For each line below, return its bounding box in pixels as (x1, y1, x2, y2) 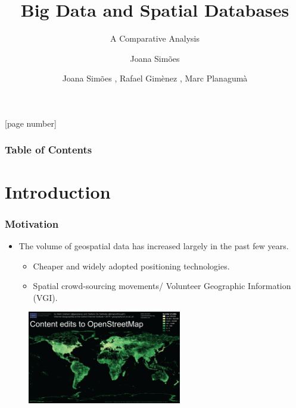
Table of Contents (5, 142, 92, 157)
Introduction (5, 179, 111, 203)
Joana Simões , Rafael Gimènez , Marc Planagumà (62, 72, 248, 84)
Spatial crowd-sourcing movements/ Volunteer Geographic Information (33, 280, 291, 292)
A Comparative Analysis (110, 32, 200, 45)
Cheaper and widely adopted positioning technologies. (33, 259, 230, 272)
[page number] (5, 117, 57, 129)
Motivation (5, 216, 59, 231)
